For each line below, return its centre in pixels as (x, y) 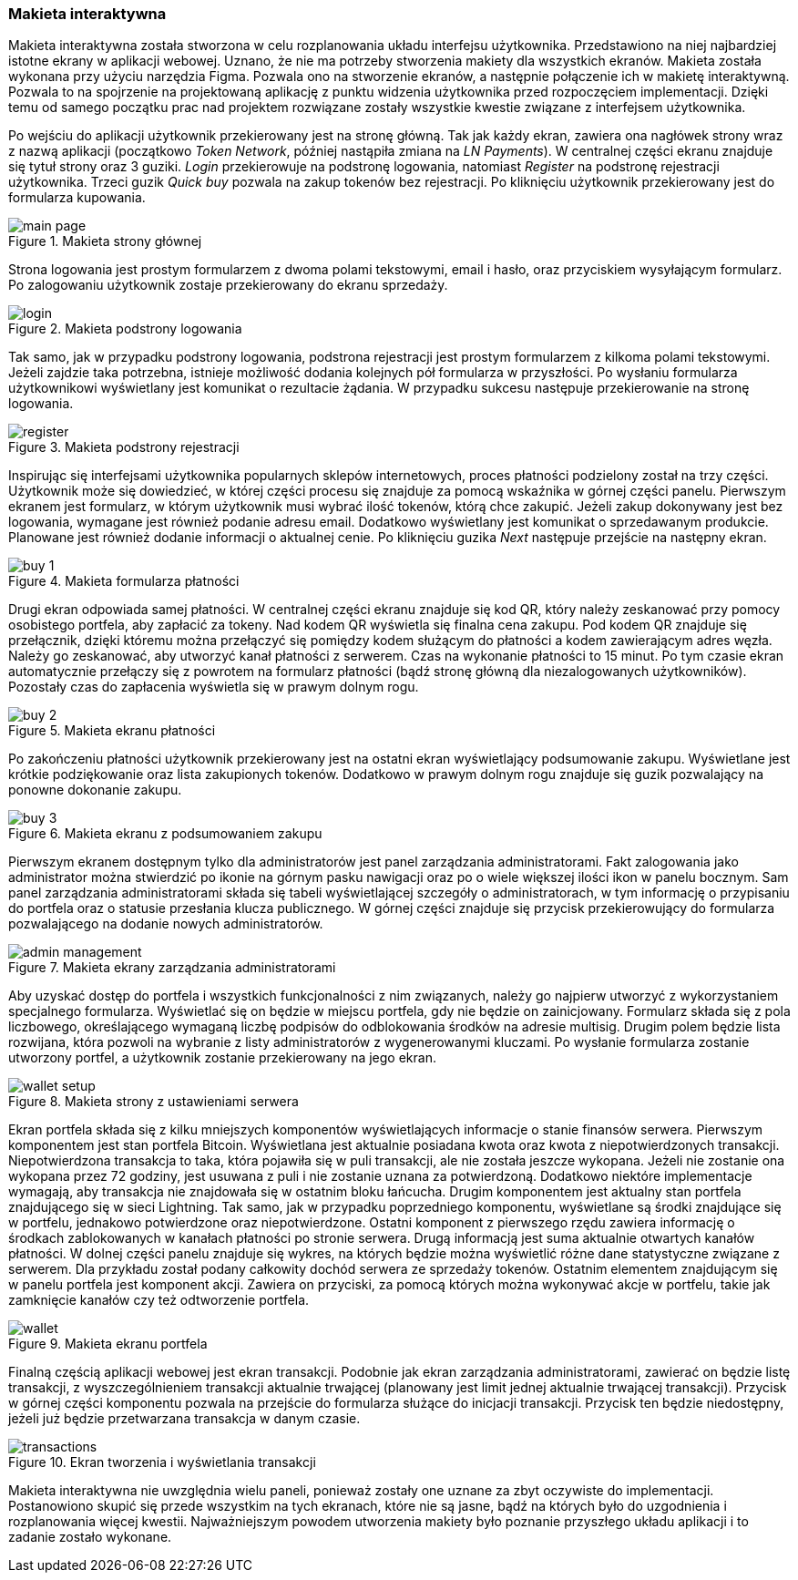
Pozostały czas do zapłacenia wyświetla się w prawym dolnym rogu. (214, 687)
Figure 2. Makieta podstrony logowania (125, 329)
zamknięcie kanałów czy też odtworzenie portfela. (159, 1300)
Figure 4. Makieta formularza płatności (124, 581)
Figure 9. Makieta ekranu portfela (108, 1344)
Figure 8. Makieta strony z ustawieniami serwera (153, 1102)
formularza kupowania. (77, 198)
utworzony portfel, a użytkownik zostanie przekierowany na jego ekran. (222, 1058)
